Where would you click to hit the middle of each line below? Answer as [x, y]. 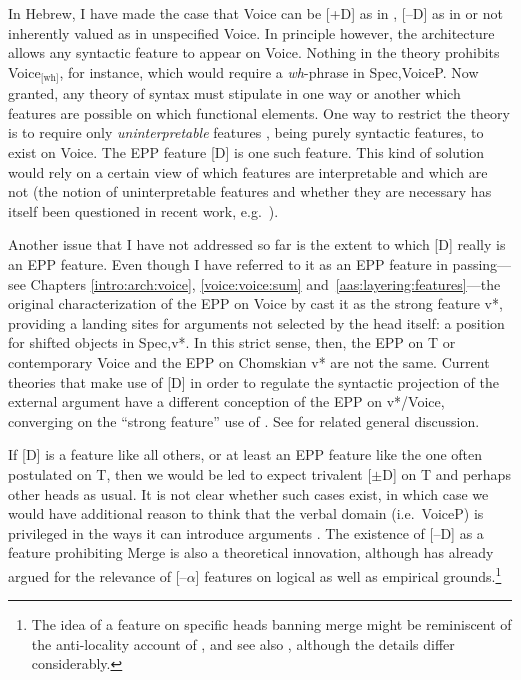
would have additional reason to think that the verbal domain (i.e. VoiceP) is [246, 513]
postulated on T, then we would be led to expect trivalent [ [190, 473]
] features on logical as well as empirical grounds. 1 [348, 574]
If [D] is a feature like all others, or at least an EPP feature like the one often [245, 454]
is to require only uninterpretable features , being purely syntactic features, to [246, 132]
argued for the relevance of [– [97, 575]
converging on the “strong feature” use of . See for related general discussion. [244, 420]
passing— [482, 263]
